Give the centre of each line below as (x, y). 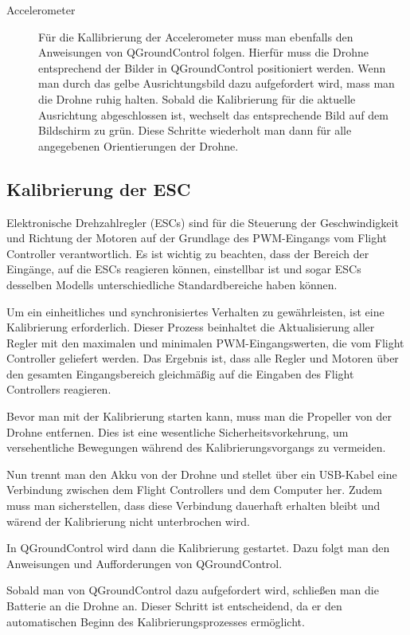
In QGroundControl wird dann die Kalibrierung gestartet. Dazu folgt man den (198, 548)
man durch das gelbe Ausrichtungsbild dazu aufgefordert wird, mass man (217, 83)
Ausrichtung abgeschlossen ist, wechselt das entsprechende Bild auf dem (213, 114)
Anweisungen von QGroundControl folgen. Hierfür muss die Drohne (203, 52)
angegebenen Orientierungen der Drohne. (139, 145)
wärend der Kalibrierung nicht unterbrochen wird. (128, 521)
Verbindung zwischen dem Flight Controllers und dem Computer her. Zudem (194, 490)
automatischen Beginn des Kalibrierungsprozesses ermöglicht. (156, 621)
